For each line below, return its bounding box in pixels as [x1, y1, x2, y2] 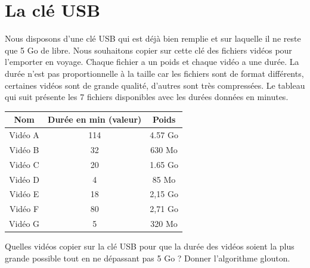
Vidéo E [9, 188, 39, 200]
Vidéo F [9, 202, 39, 215]
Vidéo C [9, 158, 39, 170]
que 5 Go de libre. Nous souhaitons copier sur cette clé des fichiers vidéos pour [5, 43, 292, 56]
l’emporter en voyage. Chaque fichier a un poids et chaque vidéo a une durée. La [5, 55, 299, 68]
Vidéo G [9, 217, 40, 230]
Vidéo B [9, 143, 39, 155]
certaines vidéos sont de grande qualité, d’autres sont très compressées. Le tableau [5, 79, 305, 91]
